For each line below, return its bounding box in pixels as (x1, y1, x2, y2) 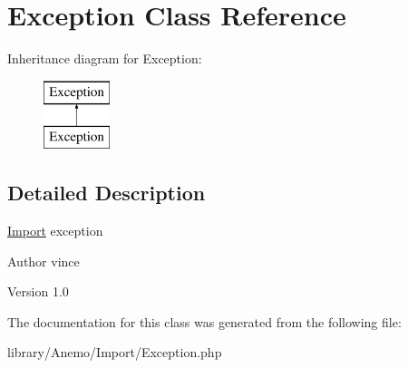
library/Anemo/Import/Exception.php (7, 343, 222, 362)
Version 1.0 (7, 282, 69, 301)
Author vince (7, 251, 80, 270)
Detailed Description (7, 179, 206, 207)
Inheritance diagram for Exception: (7, 49, 202, 68)
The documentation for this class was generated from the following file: (7, 312, 402, 331)
